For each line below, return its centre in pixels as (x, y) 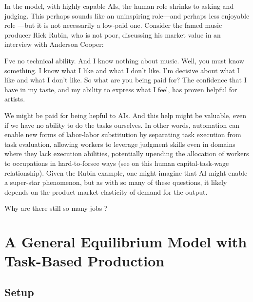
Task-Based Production (85, 261)
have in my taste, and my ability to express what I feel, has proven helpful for (121, 89)
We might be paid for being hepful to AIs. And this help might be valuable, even (126, 115)
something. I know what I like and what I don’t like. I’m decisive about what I (122, 70)
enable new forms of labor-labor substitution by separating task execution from (123, 134)
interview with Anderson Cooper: (54, 44)
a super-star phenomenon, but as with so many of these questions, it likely (116, 182)
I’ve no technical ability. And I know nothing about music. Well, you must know (124, 60)
